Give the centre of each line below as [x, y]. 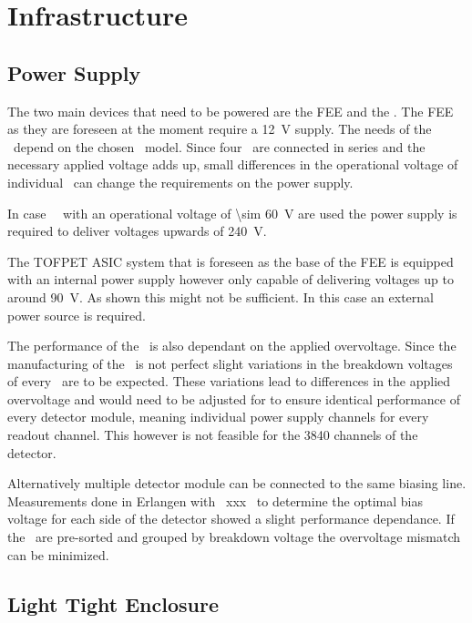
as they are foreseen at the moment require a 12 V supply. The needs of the [220, 129]
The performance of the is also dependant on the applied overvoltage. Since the [232, 346]
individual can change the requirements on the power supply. [180, 182]
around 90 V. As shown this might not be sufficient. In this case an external [221, 296]
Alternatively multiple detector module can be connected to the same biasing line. [237, 483]
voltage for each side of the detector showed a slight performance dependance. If [231, 519]
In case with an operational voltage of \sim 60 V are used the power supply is [232, 213]
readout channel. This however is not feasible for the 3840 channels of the [213, 435]
